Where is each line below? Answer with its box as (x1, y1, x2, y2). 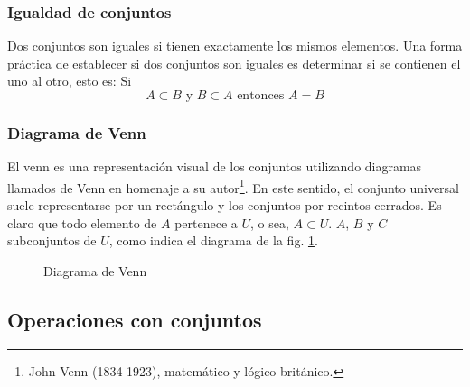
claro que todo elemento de (7, 213, 157, 232)
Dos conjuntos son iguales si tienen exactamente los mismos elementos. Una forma (7, 36, 463, 55)
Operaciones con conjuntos (7, 305, 262, 333)
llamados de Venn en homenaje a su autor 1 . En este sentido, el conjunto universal (7, 175, 460, 197)
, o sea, (250, 213, 289, 232)
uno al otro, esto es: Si (7, 71, 132, 90)
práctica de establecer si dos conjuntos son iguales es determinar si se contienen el (7, 53, 461, 72)
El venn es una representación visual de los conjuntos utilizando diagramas (7, 157, 422, 176)
